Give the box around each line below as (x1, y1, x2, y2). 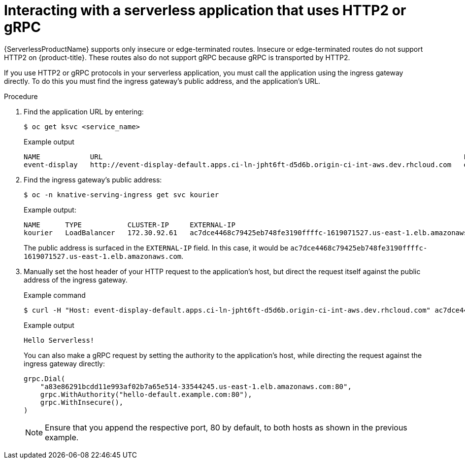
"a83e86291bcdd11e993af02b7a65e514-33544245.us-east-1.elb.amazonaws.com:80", (40, 382, 352, 391)
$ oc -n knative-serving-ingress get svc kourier (24, 190, 219, 199)
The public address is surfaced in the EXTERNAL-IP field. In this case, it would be (24, 243, 289, 252)
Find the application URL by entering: (24, 107, 144, 116)
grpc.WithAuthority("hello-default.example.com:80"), (40, 390, 252, 398)
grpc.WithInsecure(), (40, 398, 124, 406)
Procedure (4, 92, 38, 101)
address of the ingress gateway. (24, 275, 128, 284)
